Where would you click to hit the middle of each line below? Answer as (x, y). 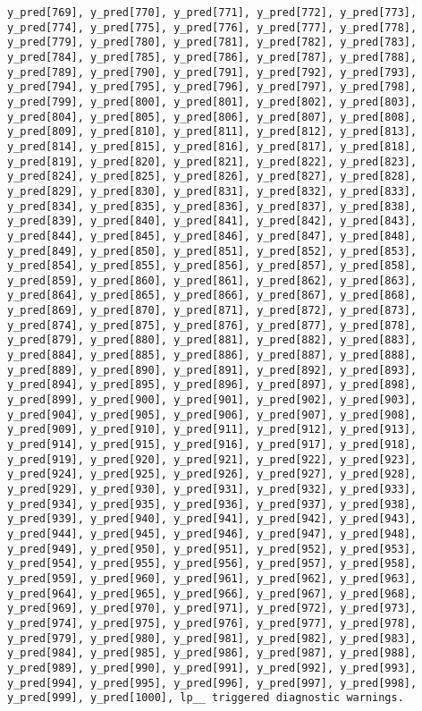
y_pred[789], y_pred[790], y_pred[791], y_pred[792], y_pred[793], (212, 72)
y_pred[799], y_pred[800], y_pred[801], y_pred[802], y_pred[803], (212, 102)
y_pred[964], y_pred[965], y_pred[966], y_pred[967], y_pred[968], (212, 593)
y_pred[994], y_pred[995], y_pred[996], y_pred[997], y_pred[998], (212, 683)
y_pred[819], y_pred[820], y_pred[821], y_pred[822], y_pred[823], (212, 161)
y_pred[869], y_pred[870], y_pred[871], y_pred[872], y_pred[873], (212, 311)
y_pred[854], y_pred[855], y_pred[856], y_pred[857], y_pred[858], (212, 266)
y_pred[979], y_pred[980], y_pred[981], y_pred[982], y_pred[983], (212, 638)
